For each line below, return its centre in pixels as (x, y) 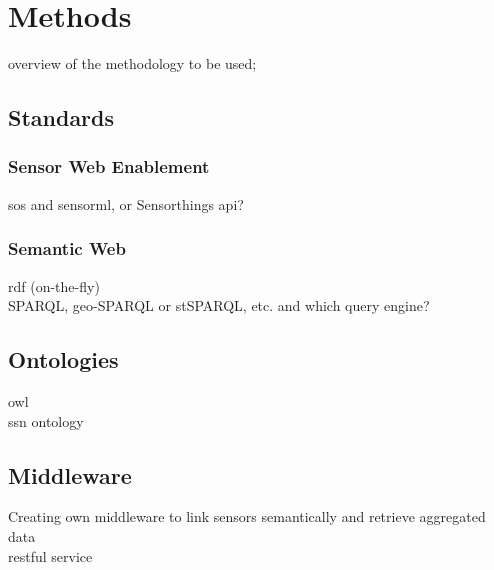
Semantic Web (67, 248)
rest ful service (50, 555)
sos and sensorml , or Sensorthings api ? (126, 203)
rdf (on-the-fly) (54, 285)
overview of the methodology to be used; (132, 63)
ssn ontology (46, 420)
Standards (61, 117)
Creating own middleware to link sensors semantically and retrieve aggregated (247, 516)
